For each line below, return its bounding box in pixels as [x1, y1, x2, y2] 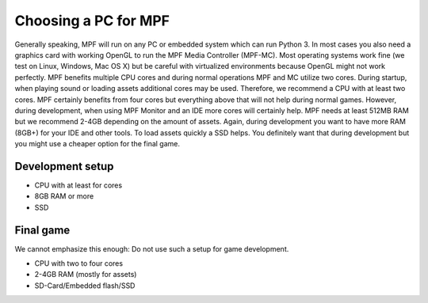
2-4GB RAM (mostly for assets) [34, 270, 137, 279]
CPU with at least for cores [34, 180, 123, 190]
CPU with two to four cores [34, 259, 123, 268]
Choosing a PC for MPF [14, 12, 170, 29]
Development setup [14, 159, 114, 173]
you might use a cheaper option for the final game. [14, 139, 180, 149]
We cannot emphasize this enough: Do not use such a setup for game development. [14, 244, 289, 253]
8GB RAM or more [34, 191, 94, 201]
